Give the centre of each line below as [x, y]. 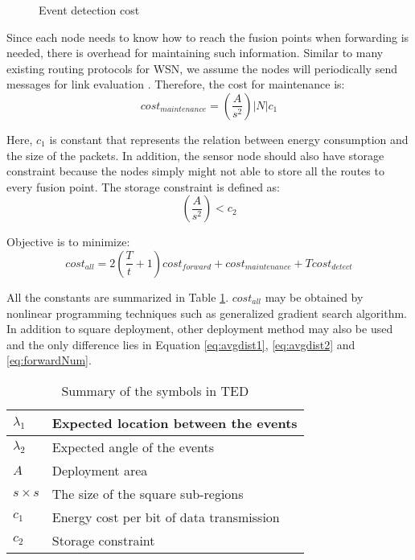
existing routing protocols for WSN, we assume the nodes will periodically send [202, 68]
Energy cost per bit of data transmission [166, 517]
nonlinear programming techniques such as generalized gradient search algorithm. [207, 313]
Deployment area [100, 470]
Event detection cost [89, 10]
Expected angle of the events [133, 447]
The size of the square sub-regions [148, 493]
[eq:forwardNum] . [49, 360]
